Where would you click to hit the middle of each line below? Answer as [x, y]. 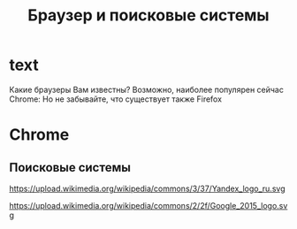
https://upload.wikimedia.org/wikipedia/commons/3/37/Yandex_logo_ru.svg [147, 188]
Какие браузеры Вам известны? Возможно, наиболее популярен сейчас [147, 89]
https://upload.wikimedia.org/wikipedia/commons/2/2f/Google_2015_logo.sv [148, 205]
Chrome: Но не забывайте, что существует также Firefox [116, 99]
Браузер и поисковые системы [148, 15]
